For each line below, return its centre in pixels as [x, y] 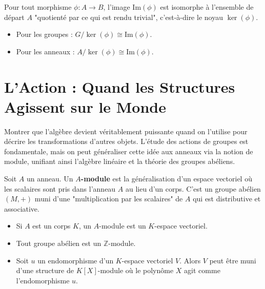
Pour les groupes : [44, 34]
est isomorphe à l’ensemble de [207, 7]
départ [14, 17]
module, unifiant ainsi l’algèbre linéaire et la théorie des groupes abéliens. [120, 161]
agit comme [202, 270]
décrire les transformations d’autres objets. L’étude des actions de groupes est [126, 141]
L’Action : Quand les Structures [120, 86]
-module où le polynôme [136, 270]
